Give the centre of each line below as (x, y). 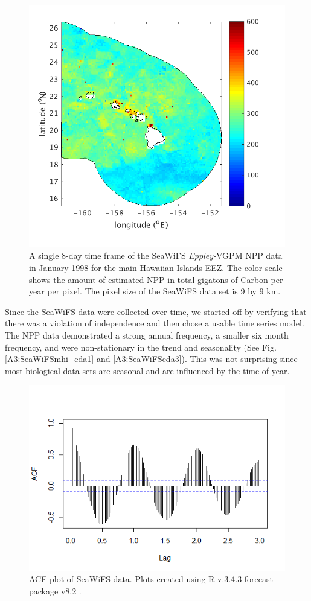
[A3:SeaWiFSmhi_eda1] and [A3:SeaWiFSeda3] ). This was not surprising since (151, 359)
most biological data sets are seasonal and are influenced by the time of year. (147, 370)
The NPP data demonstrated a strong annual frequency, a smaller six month (147, 335)
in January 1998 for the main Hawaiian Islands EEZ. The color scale (156, 267)
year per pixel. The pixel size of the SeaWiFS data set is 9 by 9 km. (155, 291)
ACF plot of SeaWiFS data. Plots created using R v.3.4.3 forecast (151, 579)
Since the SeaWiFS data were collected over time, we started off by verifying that (156, 311)
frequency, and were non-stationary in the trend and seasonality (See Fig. (141, 347)
